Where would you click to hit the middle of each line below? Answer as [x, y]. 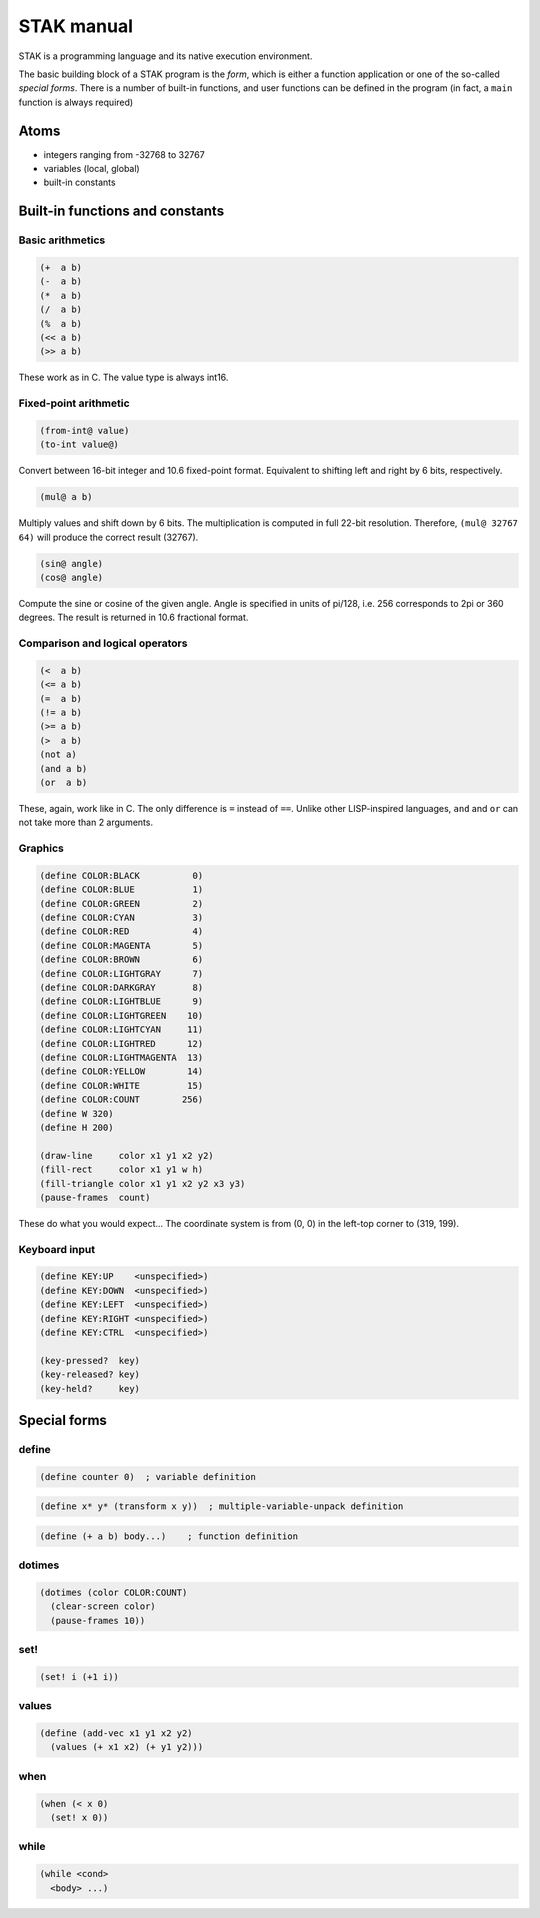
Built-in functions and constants [121, 211]
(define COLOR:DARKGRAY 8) [121, 988]
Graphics [41, 848]
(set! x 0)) [79, 1817]
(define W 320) [76, 1113]
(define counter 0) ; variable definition [148, 1476]
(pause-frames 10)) [98, 1620]
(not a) [58, 754]
